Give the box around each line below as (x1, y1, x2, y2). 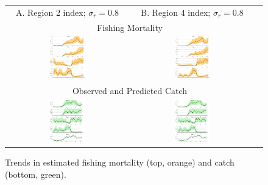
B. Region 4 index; (141, 5, 211, 18)
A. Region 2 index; (16, 5, 86, 18)
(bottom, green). (5, 167, 66, 180)
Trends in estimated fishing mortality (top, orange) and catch (5, 156, 234, 169)
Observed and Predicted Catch (72, 84, 188, 97)
